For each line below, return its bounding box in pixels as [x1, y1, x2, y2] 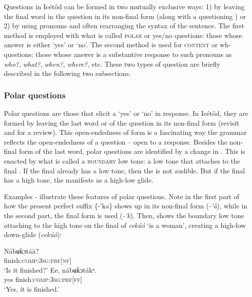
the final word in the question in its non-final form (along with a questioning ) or [4, 11, 246, 21]
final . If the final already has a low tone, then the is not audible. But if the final [4, 165, 245, 175]
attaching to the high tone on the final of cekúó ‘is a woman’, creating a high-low [4, 220, 246, 230]
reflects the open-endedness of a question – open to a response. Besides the [4, 136, 228, 147]
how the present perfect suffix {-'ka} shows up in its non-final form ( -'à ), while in [4, 201, 248, 211]
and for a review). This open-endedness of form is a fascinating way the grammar [4, 127, 247, 137]
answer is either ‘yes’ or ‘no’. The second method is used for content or [4, 39, 218, 50]
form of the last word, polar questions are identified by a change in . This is [19, 146, 245, 156]
